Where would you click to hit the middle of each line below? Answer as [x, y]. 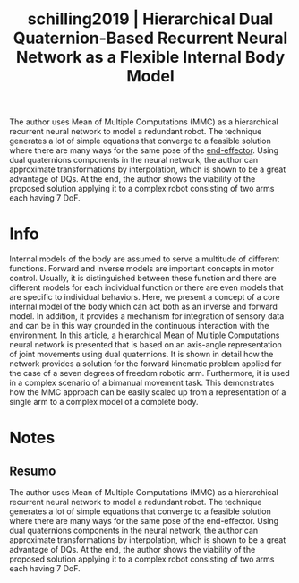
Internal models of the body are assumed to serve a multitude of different [145, 259]
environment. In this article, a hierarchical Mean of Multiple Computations [145, 335]
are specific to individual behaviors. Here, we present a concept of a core [145, 297]
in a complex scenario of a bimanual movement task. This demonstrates [142, 383]
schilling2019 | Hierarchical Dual [150, 19]
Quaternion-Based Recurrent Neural [150, 38]
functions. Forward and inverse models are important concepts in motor [142, 269]
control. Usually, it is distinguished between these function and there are [143, 279]
